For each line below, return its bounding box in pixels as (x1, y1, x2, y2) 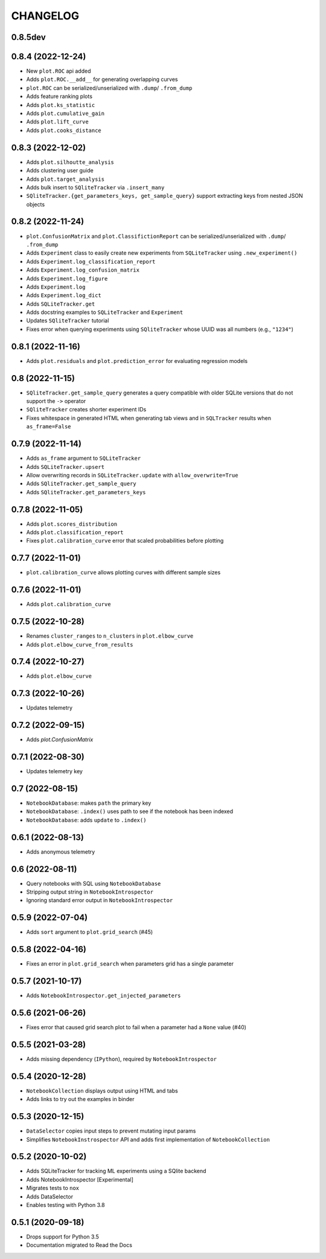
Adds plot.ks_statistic (26, 101, 95, 108)
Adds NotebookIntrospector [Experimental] (26, 1176, 134, 1183)
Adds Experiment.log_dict (26, 292, 102, 299)
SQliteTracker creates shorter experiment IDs (26, 406, 147, 413)
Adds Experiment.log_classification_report (26, 258, 156, 265)
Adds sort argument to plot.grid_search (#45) (26, 929, 153, 936)
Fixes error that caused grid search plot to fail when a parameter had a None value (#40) (26, 1024, 247, 1031)
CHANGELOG (11, 9, 80, 22)
